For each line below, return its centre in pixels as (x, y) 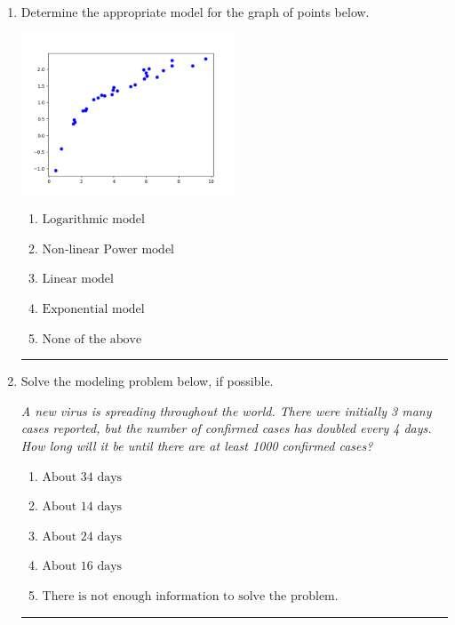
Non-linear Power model (108, 249)
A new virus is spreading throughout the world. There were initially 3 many (226, 410)
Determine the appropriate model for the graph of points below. (195, 12)
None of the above (92, 339)
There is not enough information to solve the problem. (190, 596)
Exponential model (93, 310)
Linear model (78, 280)
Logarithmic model (93, 220)
